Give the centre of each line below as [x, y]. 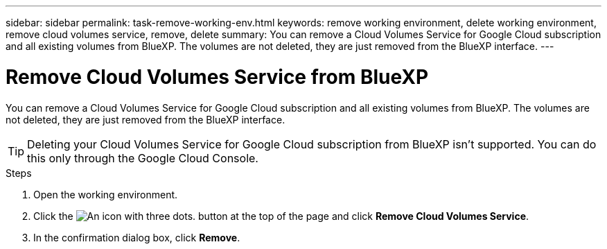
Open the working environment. [106, 194]
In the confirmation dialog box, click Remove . [137, 237]
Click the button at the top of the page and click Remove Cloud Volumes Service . [281, 216]
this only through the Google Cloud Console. [143, 158]
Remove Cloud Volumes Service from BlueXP [217, 77]
